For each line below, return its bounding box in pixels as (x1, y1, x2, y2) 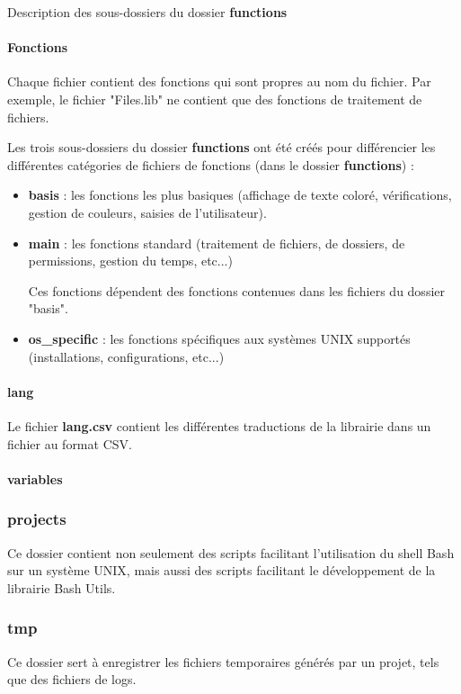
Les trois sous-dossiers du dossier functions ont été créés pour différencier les (7, 138, 436, 157)
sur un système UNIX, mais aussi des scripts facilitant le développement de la (7, 561, 436, 580)
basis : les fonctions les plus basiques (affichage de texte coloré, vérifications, (28, 185, 452, 204)
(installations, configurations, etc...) (28, 347, 225, 365)
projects (7, 508, 66, 530)
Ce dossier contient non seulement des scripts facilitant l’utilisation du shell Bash (7, 543, 455, 562)
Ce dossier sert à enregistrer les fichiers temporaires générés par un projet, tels (7, 652, 439, 671)
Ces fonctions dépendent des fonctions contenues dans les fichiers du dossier (28, 281, 445, 300)
